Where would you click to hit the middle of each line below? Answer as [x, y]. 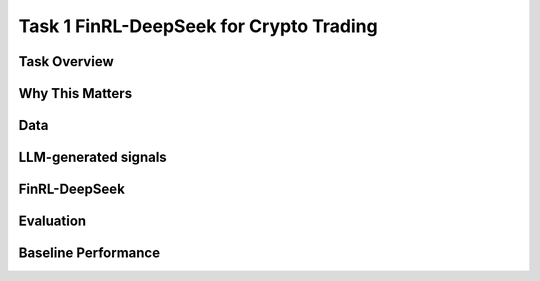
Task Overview [66, 61]
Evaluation [52, 221]
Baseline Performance [89, 253]
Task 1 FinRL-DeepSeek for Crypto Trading [198, 26]
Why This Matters [75, 93]
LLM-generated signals [92, 157]
